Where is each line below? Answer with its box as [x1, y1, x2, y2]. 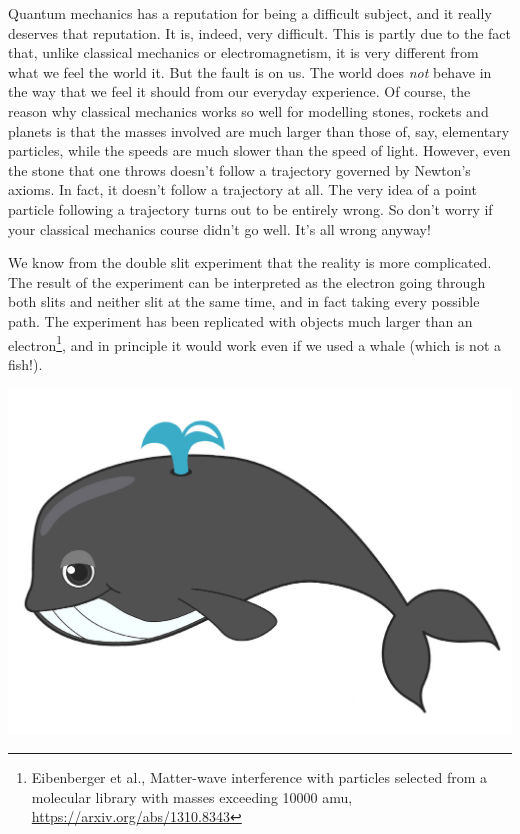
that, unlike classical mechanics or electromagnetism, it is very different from [8, 42, 479, 63]
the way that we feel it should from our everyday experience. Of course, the [8, 81, 471, 102]
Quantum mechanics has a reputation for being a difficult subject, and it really [8, 3, 492, 23]
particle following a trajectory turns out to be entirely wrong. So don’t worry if [8, 198, 493, 219]
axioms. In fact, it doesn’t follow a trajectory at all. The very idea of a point [8, 179, 477, 200]
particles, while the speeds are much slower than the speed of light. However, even [8, 140, 511, 161]
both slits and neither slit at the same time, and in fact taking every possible [8, 291, 480, 312]
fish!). [8, 353, 43, 374]
